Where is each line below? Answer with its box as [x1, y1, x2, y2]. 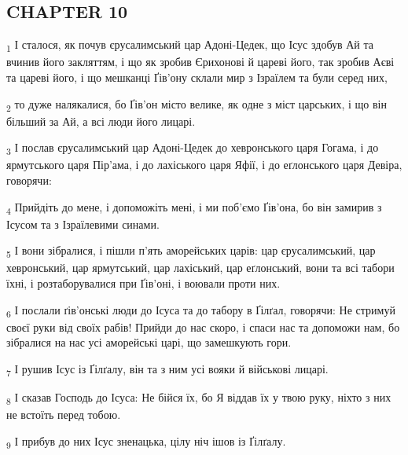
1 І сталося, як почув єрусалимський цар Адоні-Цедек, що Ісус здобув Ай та [6, 36, 374, 54]
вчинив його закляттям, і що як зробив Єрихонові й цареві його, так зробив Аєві [6, 53, 395, 70]
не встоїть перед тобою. [6, 406, 121, 423]
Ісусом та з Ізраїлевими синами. [6, 215, 160, 232]
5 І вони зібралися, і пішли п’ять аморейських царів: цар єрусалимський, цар [6, 242, 376, 261]
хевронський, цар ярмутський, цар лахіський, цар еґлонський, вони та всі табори [6, 259, 395, 276]
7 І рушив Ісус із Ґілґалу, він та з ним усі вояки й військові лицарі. [6, 360, 329, 379]
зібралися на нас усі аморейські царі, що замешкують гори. [6, 334, 292, 350]
